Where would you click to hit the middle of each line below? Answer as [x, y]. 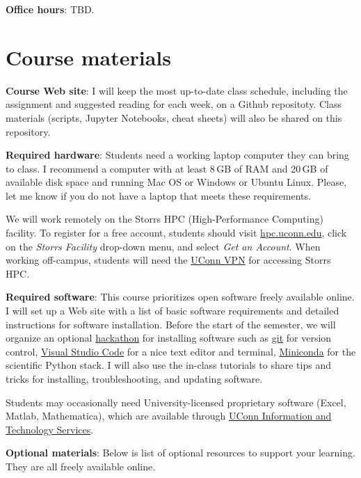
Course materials [88, 57]
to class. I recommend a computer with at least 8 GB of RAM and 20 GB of [167, 168]
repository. [28, 131]
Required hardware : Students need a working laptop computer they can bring [177, 155]
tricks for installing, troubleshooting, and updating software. [134, 379]
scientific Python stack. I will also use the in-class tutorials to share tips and [168, 365]
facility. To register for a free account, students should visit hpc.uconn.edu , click [176, 233]
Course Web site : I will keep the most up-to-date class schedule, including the [177, 90]
